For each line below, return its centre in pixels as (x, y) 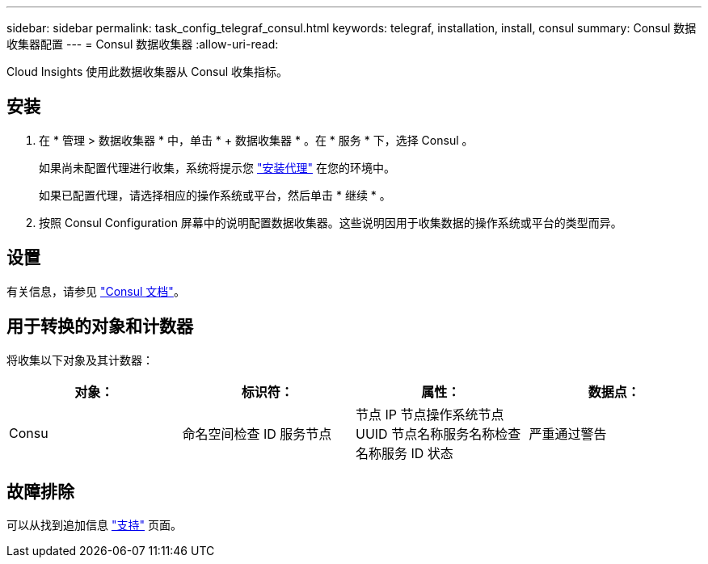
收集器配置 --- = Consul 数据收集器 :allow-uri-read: (143, 44)
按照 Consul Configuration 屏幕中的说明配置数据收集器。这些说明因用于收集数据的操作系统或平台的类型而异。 (331, 222)
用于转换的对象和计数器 (100, 326)
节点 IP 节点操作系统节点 (430, 414)
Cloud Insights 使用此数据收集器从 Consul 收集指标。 (147, 72)
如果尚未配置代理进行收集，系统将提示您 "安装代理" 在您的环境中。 (217, 167)
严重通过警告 (568, 434)
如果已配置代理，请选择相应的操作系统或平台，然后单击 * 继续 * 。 (215, 195)
